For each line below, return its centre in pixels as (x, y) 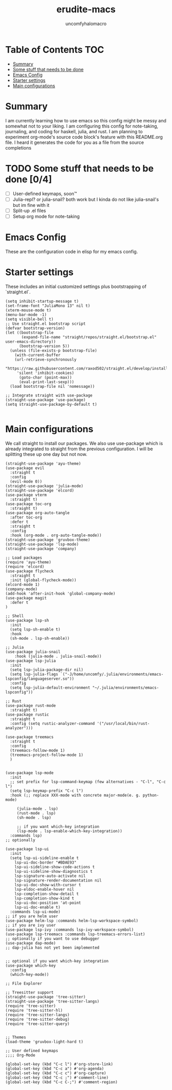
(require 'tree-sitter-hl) (34, 1010)
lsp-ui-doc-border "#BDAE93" (46, 862)
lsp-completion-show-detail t (47, 894)
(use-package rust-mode (31, 705)
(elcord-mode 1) (23, 584)
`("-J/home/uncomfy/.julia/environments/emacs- (112, 674)
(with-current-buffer (37, 355)
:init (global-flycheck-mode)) (43, 580)
